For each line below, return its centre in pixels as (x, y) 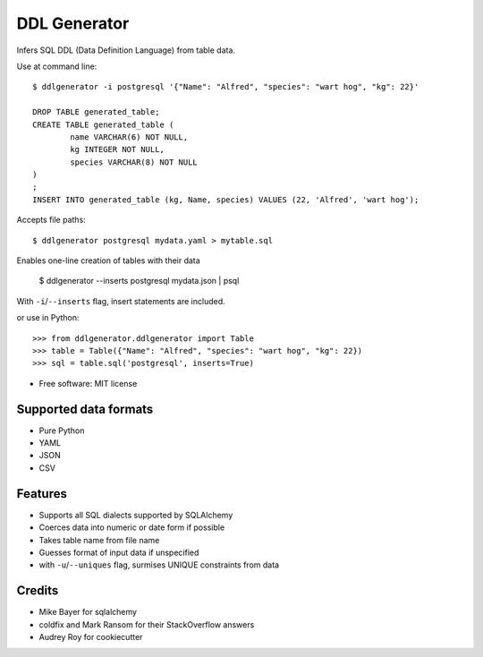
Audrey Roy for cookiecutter (91, 636)
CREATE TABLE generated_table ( (103, 124)
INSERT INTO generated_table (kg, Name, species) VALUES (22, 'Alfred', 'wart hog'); (226, 200)
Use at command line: (57, 66)
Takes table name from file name (99, 540)
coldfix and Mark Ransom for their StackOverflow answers (147, 624)
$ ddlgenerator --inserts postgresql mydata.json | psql (139, 281)
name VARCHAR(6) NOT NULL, (129, 137)
